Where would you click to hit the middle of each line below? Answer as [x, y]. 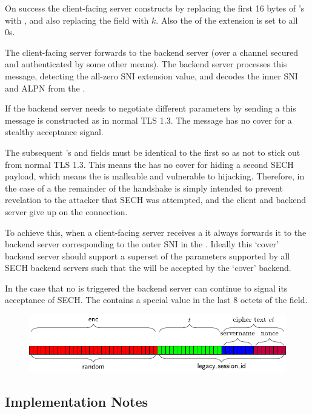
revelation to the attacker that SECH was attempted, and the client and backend [155, 200]
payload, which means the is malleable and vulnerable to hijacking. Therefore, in [155, 176]
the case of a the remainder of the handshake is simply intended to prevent [144, 188]
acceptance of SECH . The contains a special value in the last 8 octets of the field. [156, 300]
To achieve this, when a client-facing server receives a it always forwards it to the [156, 232]
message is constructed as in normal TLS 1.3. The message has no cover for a [148, 120]
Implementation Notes [77, 401]
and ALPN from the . [45, 88]
